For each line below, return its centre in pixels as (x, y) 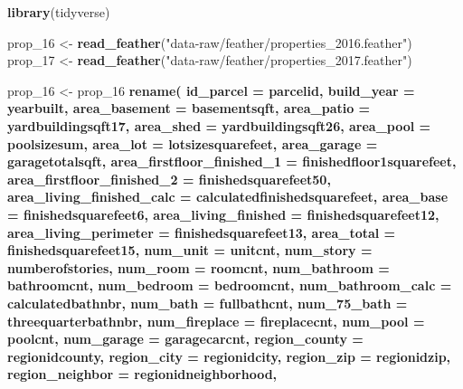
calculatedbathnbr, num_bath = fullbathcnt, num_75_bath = (208, 303)
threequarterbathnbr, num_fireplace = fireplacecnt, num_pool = (216, 321)
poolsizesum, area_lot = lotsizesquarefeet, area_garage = (193, 143)
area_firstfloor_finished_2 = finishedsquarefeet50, (169, 179)
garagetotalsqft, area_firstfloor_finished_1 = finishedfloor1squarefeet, (232, 161)
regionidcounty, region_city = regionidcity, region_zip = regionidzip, (229, 356)
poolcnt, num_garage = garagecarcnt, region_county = (185, 339)
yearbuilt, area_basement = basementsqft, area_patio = (189, 108)
